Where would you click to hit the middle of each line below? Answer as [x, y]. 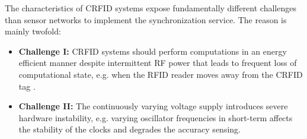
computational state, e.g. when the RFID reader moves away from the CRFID [161, 74]
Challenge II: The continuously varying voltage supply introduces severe [153, 106]
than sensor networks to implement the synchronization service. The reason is [146, 19]
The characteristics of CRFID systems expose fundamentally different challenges [151, 8]
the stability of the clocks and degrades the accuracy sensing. [129, 129]
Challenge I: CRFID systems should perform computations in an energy [153, 51]
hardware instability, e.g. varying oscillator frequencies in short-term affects [156, 117]
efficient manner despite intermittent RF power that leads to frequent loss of [158, 63]
